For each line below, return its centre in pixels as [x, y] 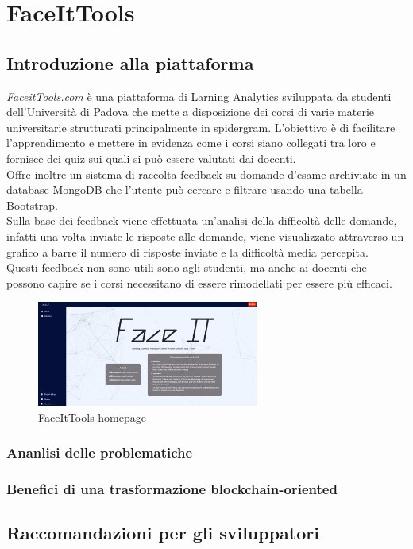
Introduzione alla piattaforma [130, 62]
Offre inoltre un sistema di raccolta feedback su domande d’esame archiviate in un [206, 174]
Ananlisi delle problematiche [100, 452]
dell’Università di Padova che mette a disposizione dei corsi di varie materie [191, 112]
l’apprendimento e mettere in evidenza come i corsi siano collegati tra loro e [191, 143]
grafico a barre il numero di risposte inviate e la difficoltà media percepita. [187, 251]
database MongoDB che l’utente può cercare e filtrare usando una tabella [185, 189]
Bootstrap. [32, 205]
